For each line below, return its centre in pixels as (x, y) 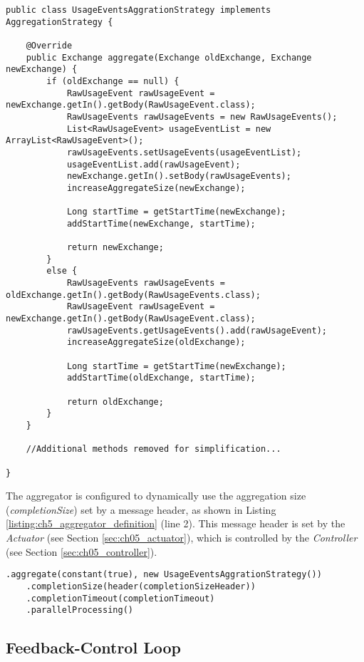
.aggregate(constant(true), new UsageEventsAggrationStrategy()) (164, 575)
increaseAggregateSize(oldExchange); (156, 342)
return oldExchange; (115, 402)
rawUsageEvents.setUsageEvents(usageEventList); (184, 152)
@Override (49, 45)
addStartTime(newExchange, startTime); (161, 223)
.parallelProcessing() (79, 610)
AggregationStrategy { (59, 22)
